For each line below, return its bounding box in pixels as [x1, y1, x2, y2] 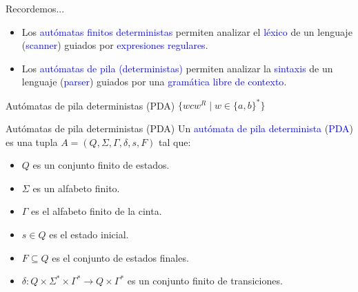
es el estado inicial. [49, 227, 129, 242]
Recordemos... [6, 1, 65, 15]
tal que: [159, 134, 191, 149]
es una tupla [6, 134, 58, 149]
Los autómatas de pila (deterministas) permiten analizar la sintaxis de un [21, 61, 333, 75]
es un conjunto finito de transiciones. [127, 273, 283, 288]
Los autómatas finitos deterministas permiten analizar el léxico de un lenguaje [21, 24, 352, 39]
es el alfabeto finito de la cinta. [31, 204, 162, 218]
